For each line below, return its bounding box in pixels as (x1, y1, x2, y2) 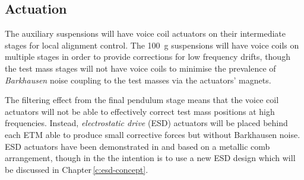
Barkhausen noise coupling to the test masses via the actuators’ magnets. (5, 73, 271, 86)
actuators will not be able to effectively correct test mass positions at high (5, 105, 275, 117)
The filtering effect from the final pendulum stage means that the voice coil (5, 94, 279, 106)
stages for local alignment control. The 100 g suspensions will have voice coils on (5, 38, 299, 51)
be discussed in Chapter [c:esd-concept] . (5, 163, 148, 175)
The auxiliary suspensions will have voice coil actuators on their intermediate (5, 27, 286, 40)
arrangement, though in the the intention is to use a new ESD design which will (5, 152, 296, 164)
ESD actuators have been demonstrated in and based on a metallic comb (5, 140, 270, 152)
